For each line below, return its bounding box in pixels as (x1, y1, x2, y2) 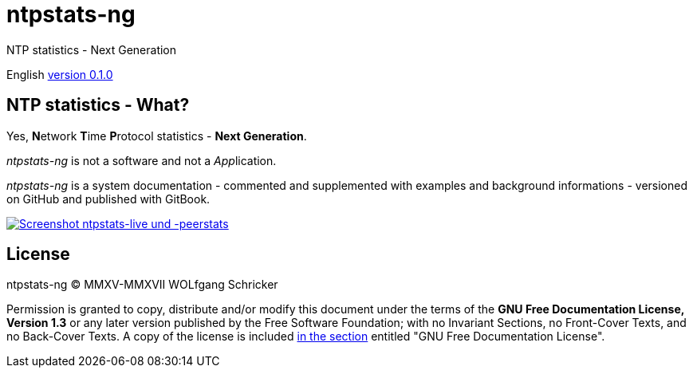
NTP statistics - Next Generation (6, 42, 177, 57)
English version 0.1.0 (6, 67, 113, 81)
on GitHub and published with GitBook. (6, 191, 211, 206)
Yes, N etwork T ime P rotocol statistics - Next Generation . (6, 128, 307, 143)
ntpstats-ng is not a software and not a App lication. (6, 153, 277, 167)
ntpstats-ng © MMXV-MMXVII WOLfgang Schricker (6, 278, 278, 292)
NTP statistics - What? (6, 95, 190, 116)
